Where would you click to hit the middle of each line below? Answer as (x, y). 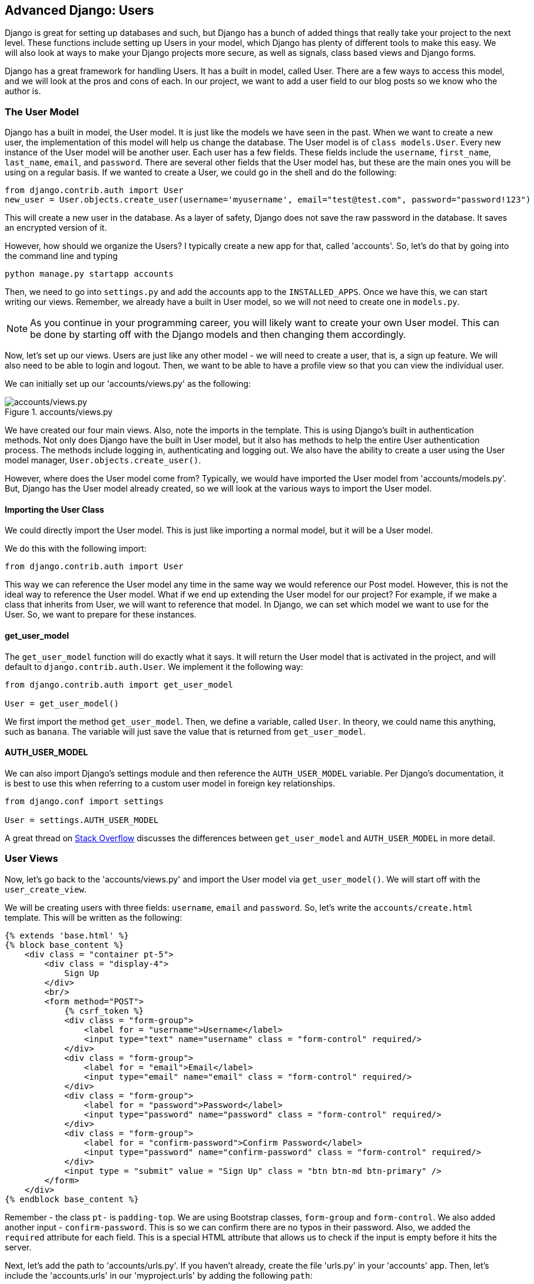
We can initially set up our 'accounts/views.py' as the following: (128, 384)
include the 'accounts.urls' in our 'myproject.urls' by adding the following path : (159, 1275)
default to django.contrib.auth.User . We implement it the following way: (154, 666)
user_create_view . (46, 889)
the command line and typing (61, 256)
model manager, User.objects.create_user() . (103, 460)
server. (18, 1247)
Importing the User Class (54, 509)
